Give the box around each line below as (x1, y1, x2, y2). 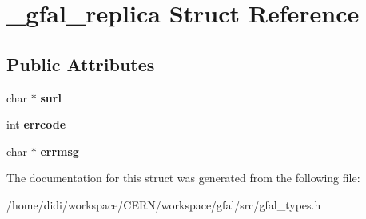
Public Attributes (6, 51, 155, 76)
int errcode (6, 116, 66, 133)
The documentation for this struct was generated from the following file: (6, 169, 360, 186)
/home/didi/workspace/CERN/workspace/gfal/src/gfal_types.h (6, 196, 321, 213)
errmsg (40, 142, 79, 159)
